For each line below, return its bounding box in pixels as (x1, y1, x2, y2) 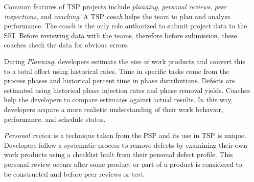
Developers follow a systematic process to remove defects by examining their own (4, 139, 247, 150)
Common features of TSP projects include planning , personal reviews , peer (4, 1, 227, 11)
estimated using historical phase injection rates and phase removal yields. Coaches (4, 85, 250, 95)
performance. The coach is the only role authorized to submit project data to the (4, 21, 247, 31)
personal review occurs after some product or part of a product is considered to (4, 159, 242, 169)
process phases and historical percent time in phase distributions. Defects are (4, 75, 235, 86)
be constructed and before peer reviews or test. (4, 168, 145, 179)
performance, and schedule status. (4, 114, 106, 124)
